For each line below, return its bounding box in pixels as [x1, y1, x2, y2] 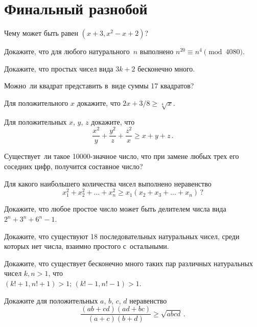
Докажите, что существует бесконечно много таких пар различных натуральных [4, 258, 253, 268]
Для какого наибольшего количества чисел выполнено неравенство [4, 178, 212, 189]
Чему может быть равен [4, 28, 78, 38]
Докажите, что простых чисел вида [4, 63, 113, 74]
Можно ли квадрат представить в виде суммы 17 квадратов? [4, 80, 194, 91]
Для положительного [4, 97, 68, 108]
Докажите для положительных [4, 295, 98, 306]
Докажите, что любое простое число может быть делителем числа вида [4, 203, 226, 214]
